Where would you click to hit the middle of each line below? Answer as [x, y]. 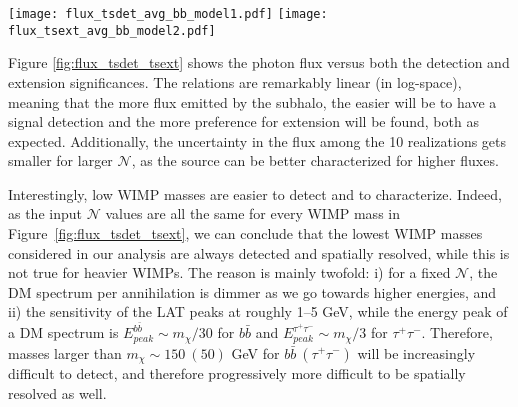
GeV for [255, 352]
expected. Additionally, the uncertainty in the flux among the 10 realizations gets [257, 140]
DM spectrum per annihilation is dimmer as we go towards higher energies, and [252, 291]
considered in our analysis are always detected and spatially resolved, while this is [259, 252]
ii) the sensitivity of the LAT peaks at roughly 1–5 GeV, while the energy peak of [258, 311]
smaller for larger [60, 160]
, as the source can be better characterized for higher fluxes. [315, 160]
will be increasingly [416, 352]
